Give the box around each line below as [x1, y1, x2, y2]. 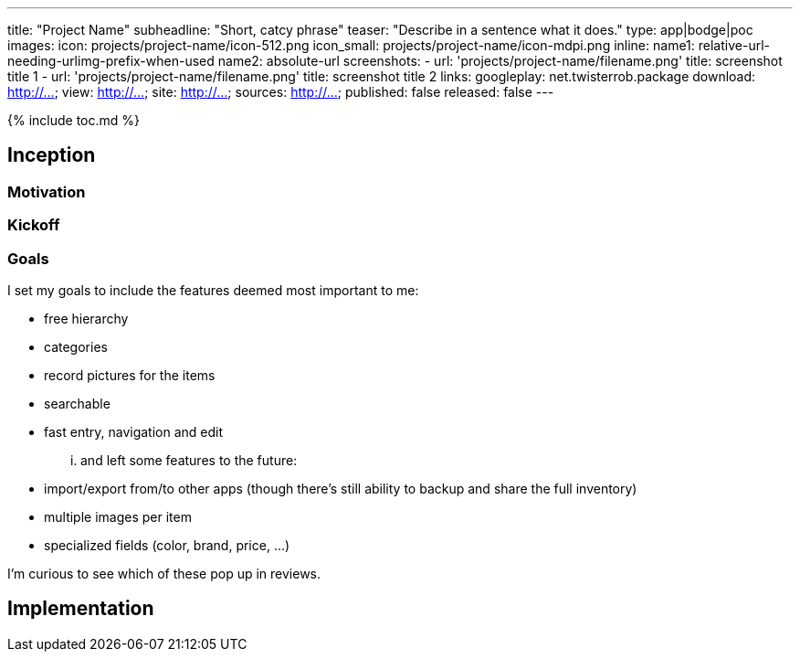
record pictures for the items [44, 367, 216, 383]
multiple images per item [44, 508, 192, 525]
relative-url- [698, 37, 770, 53]
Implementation [7, 597, 154, 621]
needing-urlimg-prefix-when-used [7, 53, 215, 69]
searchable [44, 395, 111, 411]
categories [44, 338, 108, 355]
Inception [7, 143, 96, 167]
